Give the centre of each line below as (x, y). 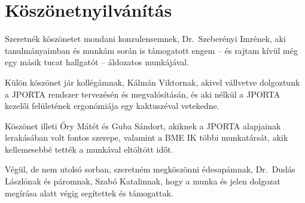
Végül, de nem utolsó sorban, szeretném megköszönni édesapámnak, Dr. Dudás (150, 169)
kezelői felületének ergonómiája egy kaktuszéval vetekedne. (112, 106)
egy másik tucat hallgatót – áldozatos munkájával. (97, 62)
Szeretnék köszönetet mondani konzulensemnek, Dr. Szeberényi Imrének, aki (145, 39)
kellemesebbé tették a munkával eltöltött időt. (89, 149)
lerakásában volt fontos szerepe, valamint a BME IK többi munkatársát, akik (147, 137)
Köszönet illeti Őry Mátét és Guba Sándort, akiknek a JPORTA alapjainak (143, 125)
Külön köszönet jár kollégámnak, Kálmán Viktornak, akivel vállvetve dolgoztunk (152, 82)
